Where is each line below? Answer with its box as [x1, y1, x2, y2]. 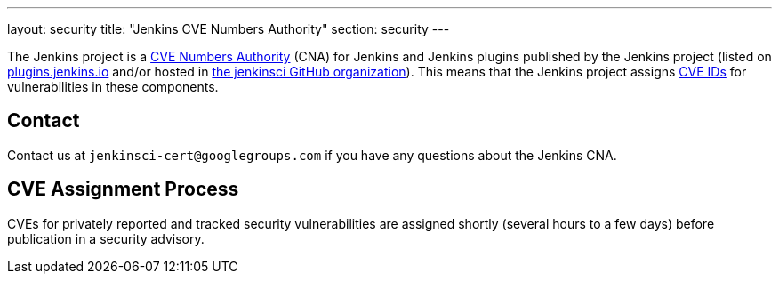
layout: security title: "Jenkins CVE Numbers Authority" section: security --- [7, 21, 450, 36]
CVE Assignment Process [7, 178, 239, 201]
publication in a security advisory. [7, 230, 205, 246]
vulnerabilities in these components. [7, 79, 219, 94]
